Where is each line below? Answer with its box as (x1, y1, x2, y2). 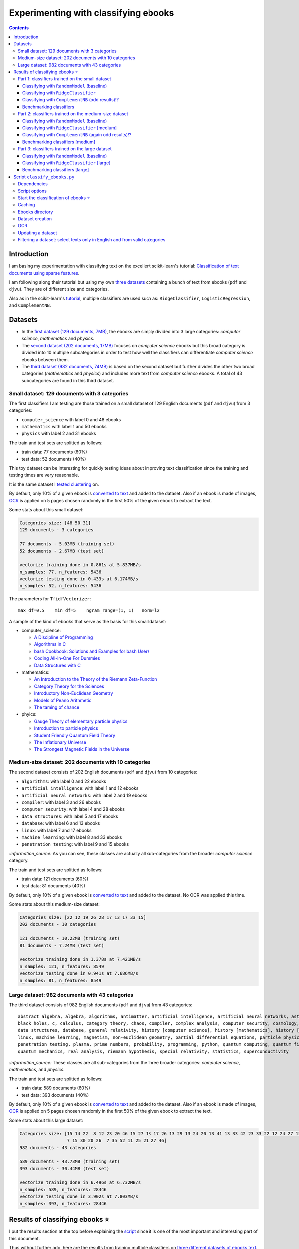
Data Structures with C (34, 662, 81, 668)
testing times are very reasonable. (9, 472, 79, 478)
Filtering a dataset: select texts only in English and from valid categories (18, 237, 166, 243)
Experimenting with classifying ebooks (9, 7, 174, 18)
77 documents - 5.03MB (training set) (19, 541, 115, 547)
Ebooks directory (18, 209, 53, 215)
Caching (18, 202, 35, 208)
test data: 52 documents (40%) (21, 456, 86, 462)
